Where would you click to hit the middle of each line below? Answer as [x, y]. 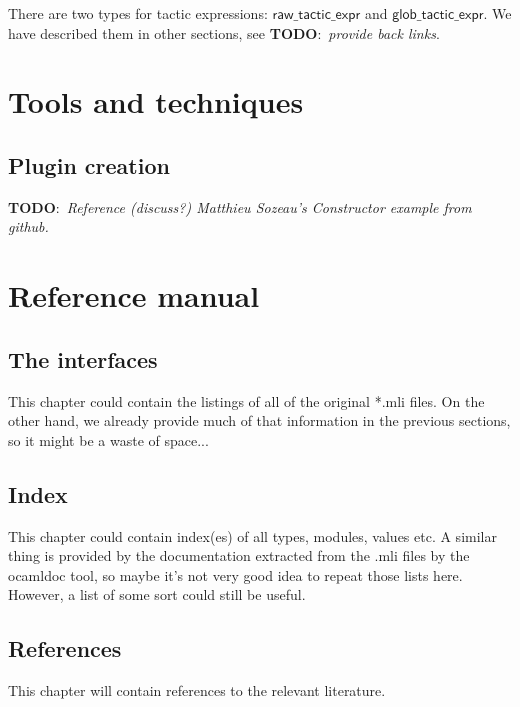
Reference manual [134, 295]
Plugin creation [89, 164]
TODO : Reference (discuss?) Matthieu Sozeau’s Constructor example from [240, 206]
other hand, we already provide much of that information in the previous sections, [259, 420]
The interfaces [83, 358]
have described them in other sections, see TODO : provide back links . [224, 32]
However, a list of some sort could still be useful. [157, 594]
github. [28, 226]
